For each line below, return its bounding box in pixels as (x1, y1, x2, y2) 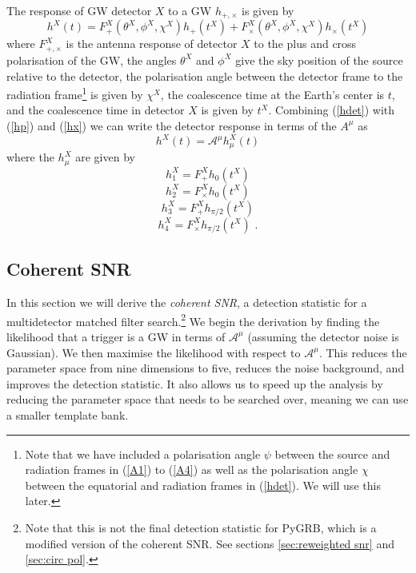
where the (6, 149, 54, 165)
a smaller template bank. (6, 406, 129, 423)
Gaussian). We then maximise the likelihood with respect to (6, 344, 301, 360)
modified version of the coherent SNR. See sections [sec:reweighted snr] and (25, 535, 394, 551)
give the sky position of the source (235, 51, 403, 68)
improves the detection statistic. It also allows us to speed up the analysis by (6, 375, 383, 392)
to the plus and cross (254, 35, 357, 52)
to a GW (168, 2, 212, 18)
